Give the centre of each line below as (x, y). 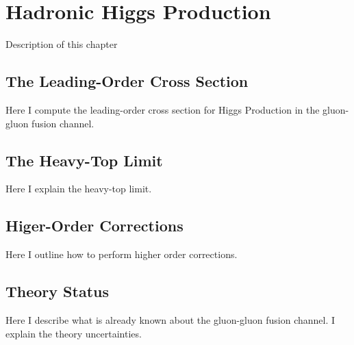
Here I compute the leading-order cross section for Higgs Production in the (163, 109)
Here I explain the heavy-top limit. (79, 189)
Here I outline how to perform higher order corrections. (122, 254)
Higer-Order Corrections (94, 226)
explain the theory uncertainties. (74, 333)
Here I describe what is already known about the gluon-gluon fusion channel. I (170, 319)
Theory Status (57, 291)
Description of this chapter (62, 44)
